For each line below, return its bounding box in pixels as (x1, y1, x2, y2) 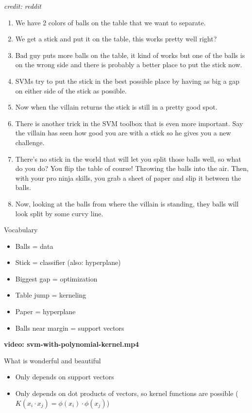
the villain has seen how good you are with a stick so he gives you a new (15, 128, 231, 138)
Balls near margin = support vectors (15, 322, 124, 333)
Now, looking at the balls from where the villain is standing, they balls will (15, 198, 239, 208)
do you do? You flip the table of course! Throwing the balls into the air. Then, (15, 163, 249, 173)
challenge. (15, 137, 45, 147)
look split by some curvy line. (15, 208, 103, 218)
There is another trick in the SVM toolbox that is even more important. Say (15, 118, 243, 128)
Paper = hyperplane (15, 306, 76, 317)
